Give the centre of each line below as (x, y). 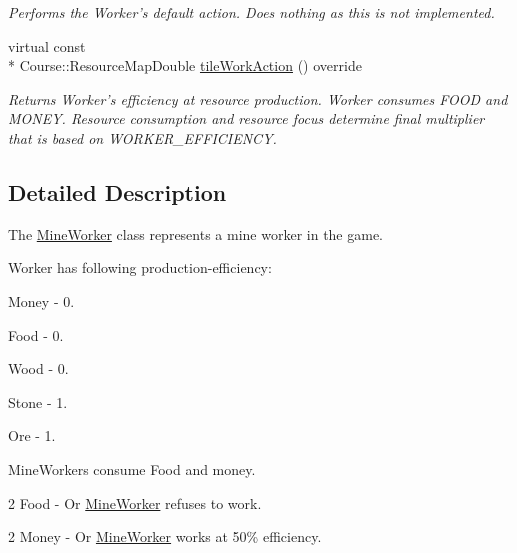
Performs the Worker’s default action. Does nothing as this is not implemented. (251, 12)
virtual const (47, 45)
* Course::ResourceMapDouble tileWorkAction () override (185, 65)
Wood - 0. (38, 368)
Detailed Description (117, 191)
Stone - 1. (38, 401)
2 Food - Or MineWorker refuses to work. (135, 502)
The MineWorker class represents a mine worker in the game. (196, 233)
